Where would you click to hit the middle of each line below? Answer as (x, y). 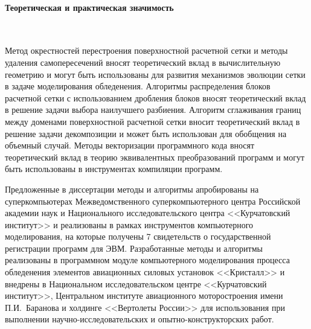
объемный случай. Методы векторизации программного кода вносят (130, 145)
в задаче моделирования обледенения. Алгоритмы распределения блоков (138, 86)
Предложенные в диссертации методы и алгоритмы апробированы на (132, 189)
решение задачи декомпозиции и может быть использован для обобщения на (146, 133)
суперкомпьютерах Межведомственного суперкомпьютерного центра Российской (153, 201)
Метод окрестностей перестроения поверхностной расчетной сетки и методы (146, 50)
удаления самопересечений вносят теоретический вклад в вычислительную (143, 62)
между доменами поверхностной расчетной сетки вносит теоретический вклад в (152, 121)
